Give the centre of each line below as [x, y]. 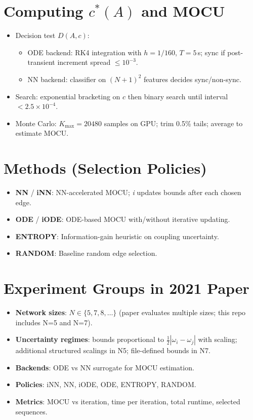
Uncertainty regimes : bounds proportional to [90, 339]
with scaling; [218, 339]
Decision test [35, 35]
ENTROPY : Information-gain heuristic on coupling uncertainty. [117, 236]
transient [41, 62]
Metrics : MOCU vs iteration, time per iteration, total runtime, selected [128, 402]
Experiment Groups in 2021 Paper [126, 288]
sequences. [31, 411]
